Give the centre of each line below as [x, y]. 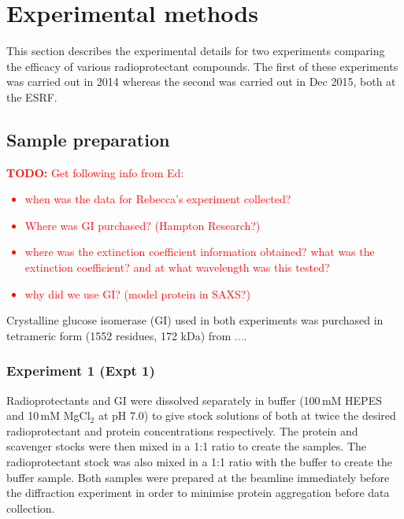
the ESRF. [32, 96]
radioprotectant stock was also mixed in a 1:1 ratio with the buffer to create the [199, 462]
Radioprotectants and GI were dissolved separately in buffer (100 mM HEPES [194, 400]
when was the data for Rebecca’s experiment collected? [158, 199]
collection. [31, 508]
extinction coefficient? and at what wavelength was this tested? [177, 267]
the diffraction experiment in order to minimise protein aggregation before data [198, 493]
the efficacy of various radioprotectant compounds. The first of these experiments [202, 66]
